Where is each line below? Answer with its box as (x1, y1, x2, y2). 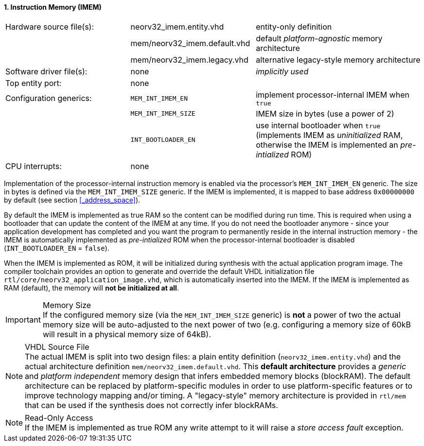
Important (5, 314, 41, 325)
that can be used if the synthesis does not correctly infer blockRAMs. (25, 400, 278, 410)
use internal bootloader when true (256, 120, 381, 130)
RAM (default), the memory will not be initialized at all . (4, 283, 179, 292)
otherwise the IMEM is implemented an (256, 139, 398, 150)
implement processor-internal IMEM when (256, 89, 409, 100)
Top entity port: (5, 78, 62, 88)
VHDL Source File (25, 342, 89, 352)
